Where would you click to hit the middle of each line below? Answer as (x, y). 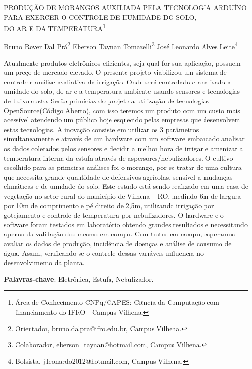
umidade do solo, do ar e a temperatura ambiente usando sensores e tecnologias (122, 91)
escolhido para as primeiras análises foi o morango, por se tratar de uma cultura (123, 167)
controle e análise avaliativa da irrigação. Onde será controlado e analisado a (118, 81)
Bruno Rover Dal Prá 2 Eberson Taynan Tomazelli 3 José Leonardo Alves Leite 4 (121, 46)
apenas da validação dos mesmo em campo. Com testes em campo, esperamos (119, 234)
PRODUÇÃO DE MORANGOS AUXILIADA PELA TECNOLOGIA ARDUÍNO (125, 7)
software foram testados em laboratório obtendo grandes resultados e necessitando (126, 224)
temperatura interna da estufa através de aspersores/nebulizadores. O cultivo (118, 158)
